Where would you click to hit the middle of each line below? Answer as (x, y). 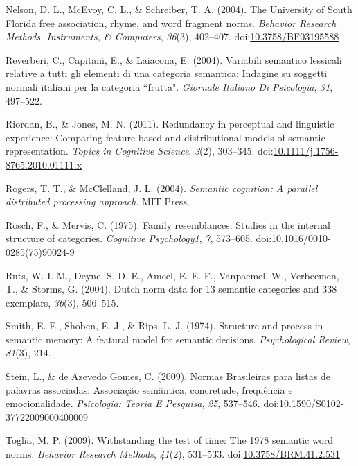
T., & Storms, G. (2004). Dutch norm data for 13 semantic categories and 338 (171, 289)
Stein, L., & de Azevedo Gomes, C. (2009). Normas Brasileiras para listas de (168, 376)
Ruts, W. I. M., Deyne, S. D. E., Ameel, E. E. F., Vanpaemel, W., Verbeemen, (172, 275)
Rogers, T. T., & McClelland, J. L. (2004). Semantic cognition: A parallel (162, 188)
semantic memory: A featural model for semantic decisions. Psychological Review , (178, 339)
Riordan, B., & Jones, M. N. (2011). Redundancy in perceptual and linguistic (170, 124)
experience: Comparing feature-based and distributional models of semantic (165, 137)
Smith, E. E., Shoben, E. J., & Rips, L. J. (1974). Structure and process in (164, 326)
